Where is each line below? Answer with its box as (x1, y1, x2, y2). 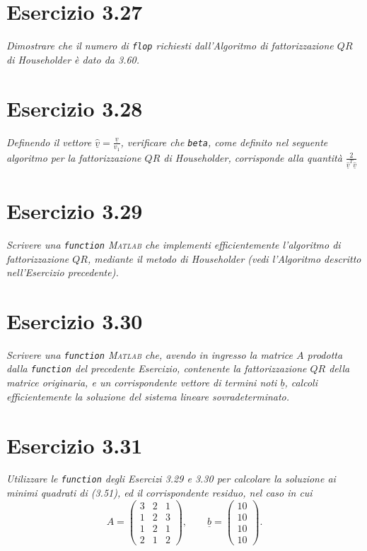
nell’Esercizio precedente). (6, 265, 119, 280)
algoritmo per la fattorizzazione (6, 150, 141, 165)
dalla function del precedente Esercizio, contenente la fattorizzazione (6, 361, 307, 376)
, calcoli (284, 375, 318, 390)
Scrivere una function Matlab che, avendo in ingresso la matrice (6, 347, 293, 362)
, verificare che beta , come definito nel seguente (120, 134, 328, 149)
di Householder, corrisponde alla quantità (163, 150, 342, 165)
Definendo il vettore (6, 134, 92, 149)
